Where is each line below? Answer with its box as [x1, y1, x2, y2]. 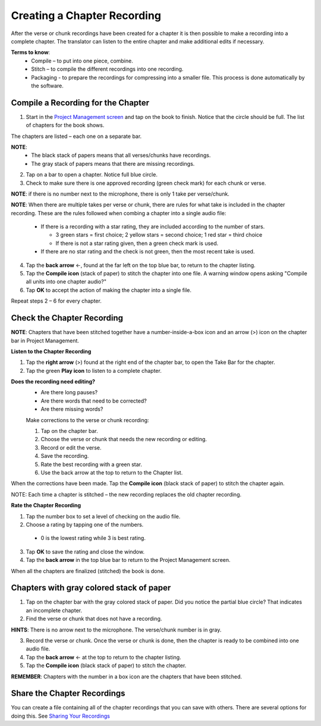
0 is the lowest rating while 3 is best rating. [40, 535, 146, 542]
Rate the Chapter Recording [11, 502, 81, 509]
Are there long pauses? [40, 389, 98, 396]
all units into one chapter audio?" [26, 278, 107, 285]
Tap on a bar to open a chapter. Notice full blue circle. [26, 171, 158, 178]
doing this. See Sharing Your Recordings [11, 712, 110, 719]
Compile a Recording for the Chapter [11, 98, 150, 108]
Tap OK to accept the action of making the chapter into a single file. [26, 286, 191, 294]
